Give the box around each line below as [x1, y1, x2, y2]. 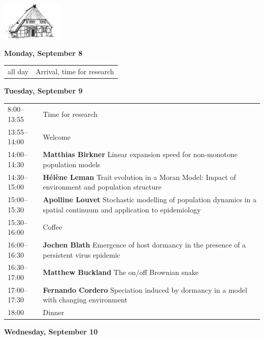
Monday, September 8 [4, 47, 83, 58]
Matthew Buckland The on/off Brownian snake [43, 267, 199, 277]
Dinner [43, 307, 64, 318]
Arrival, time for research [36, 66, 114, 76]
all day [8, 66, 29, 76]
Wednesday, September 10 [4, 326, 98, 337]
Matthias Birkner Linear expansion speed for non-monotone [43, 149, 238, 160]
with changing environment [43, 294, 127, 305]
